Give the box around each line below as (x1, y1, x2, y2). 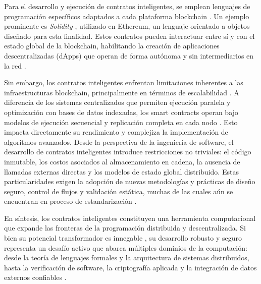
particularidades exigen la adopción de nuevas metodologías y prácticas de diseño (4, 176, 255, 187)
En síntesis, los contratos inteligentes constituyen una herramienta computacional (4, 212, 256, 223)
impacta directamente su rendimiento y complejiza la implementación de (4, 127, 228, 137)
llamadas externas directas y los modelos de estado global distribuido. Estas (4, 166, 239, 177)
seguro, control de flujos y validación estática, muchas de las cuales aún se (4, 186, 233, 196)
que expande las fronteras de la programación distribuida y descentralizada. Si (4, 222, 246, 233)
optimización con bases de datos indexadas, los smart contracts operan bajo (4, 106, 238, 117)
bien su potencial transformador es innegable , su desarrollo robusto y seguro (4, 233, 242, 243)
